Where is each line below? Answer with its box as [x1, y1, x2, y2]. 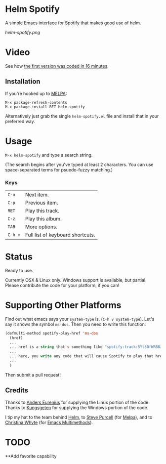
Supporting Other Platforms [5, 300, 122, 311]
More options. [25, 223, 58, 230]
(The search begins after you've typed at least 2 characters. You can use [5, 162, 154, 168]
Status [5, 251, 33, 262]
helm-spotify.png [5, 29, 41, 35]
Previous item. [25, 199, 58, 206]
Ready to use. [5, 267, 34, 273]
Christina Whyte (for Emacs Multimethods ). [5, 419, 93, 425]
